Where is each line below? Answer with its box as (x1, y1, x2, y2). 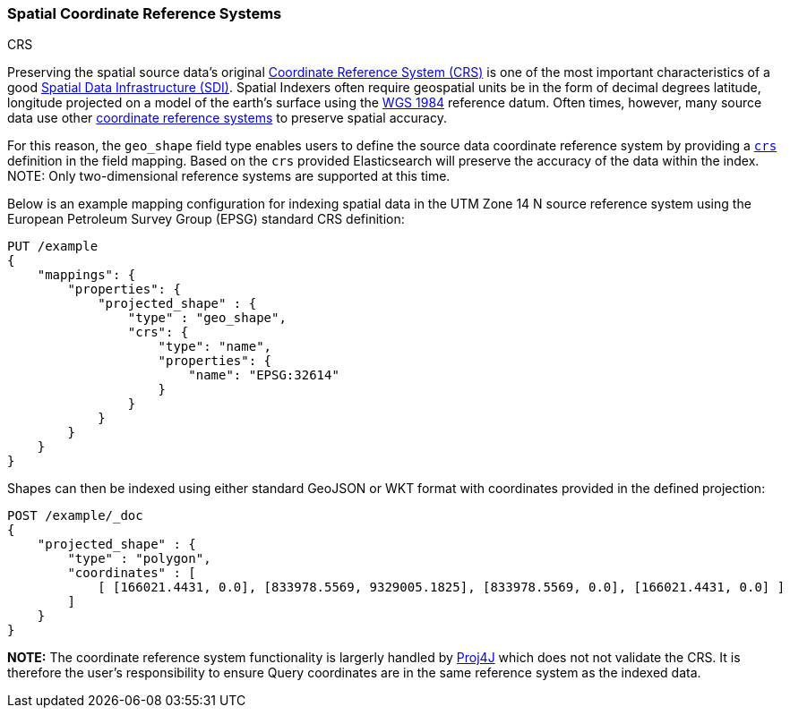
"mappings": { (37, 268, 136, 283)
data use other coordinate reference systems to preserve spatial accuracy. (7, 110, 447, 126)
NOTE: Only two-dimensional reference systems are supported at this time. (7, 168, 451, 184)
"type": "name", (158, 339, 272, 354)
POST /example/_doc (7, 508, 143, 523)
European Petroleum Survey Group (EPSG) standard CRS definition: (7, 211, 405, 227)
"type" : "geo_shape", (127, 311, 287, 326)
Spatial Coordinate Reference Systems (7, 4, 282, 22)
